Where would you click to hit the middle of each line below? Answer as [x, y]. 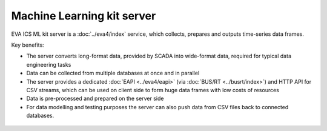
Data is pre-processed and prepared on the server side [95, 99]
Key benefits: [28, 45]
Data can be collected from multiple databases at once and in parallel [113, 73]
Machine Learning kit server [84, 16]
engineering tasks [49, 64]
